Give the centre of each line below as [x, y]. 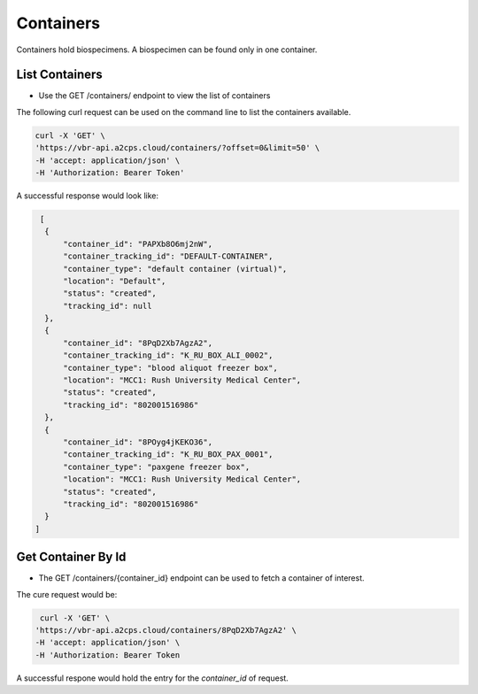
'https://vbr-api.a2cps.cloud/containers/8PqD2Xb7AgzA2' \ [166, 630]
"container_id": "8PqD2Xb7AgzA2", [138, 343]
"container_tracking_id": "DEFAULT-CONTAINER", [168, 256]
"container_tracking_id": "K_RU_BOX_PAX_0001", [168, 455]
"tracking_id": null [108, 306]
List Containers [60, 75]
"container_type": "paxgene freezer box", [157, 467]
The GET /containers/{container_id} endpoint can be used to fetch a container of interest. [201, 578]
